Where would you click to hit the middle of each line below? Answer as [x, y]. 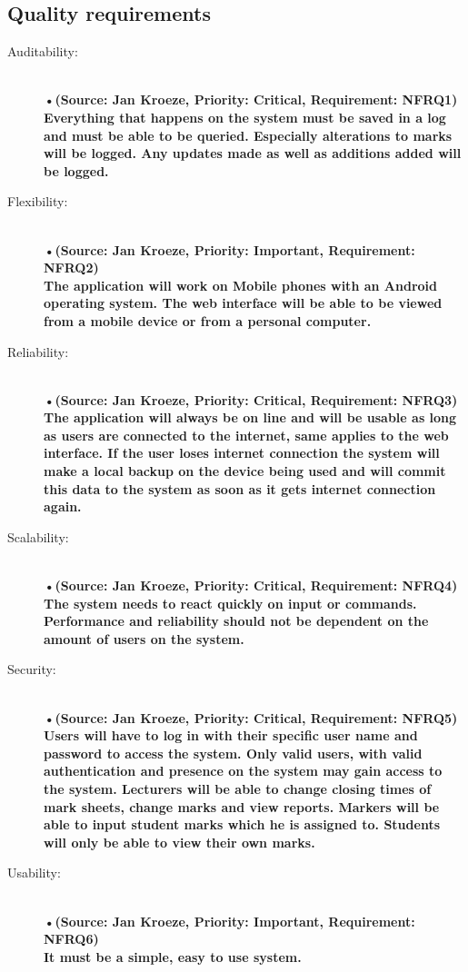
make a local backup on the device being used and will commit [245, 471]
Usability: [34, 873]
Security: [32, 669]
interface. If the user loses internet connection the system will [242, 453]
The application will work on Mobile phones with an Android [240, 285]
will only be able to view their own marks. [179, 842]
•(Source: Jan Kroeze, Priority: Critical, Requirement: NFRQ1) [251, 99]
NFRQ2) [71, 268]
